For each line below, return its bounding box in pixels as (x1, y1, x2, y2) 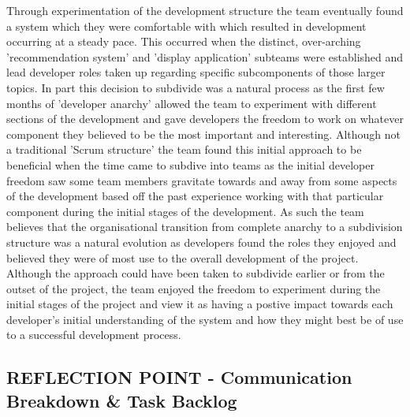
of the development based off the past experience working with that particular (6, 188, 384, 204)
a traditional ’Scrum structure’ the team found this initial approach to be (6, 141, 362, 158)
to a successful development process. (6, 326, 181, 343)
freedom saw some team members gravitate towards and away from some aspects (6, 172, 397, 188)
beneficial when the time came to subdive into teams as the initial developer (6, 156, 375, 173)
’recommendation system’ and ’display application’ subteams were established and (6, 48, 404, 65)
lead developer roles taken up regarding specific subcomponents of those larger (6, 64, 386, 80)
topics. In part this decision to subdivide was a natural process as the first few (6, 79, 385, 95)
